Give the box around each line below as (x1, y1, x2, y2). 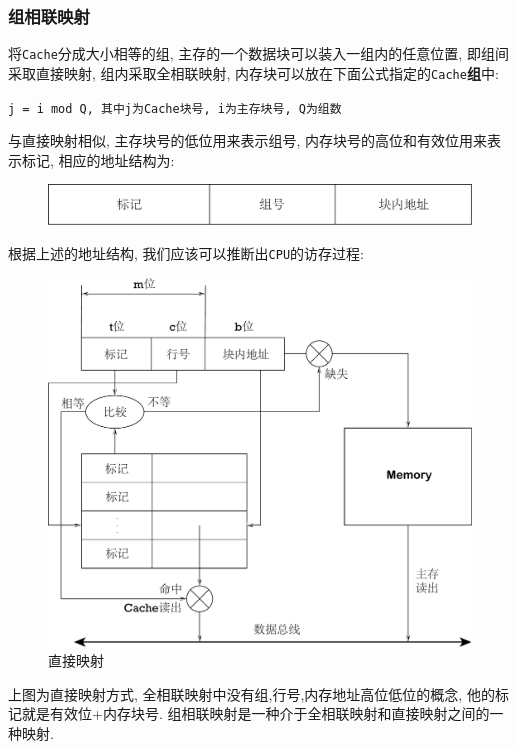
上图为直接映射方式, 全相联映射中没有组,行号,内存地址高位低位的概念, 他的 (8, 683, 495, 704)
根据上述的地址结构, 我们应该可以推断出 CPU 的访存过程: (8, 242, 364, 263)
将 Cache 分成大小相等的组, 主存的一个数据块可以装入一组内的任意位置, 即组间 (8, 43, 509, 64)
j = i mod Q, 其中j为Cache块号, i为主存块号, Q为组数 (8, 101, 342, 116)
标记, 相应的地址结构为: (21, 149, 175, 170)
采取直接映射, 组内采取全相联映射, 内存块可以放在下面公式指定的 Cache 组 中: (8, 62, 499, 83)
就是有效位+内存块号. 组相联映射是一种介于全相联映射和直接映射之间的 (21, 703, 490, 724)
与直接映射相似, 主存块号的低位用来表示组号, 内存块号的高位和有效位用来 (8, 130, 488, 151)
